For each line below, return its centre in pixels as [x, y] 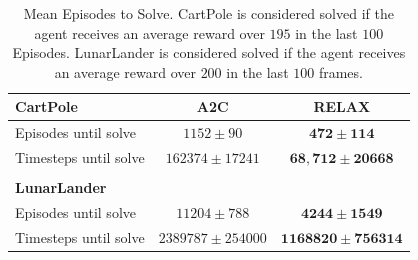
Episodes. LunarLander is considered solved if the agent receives [209, 52]
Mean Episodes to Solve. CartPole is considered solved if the [208, 13]
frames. [340, 71]
